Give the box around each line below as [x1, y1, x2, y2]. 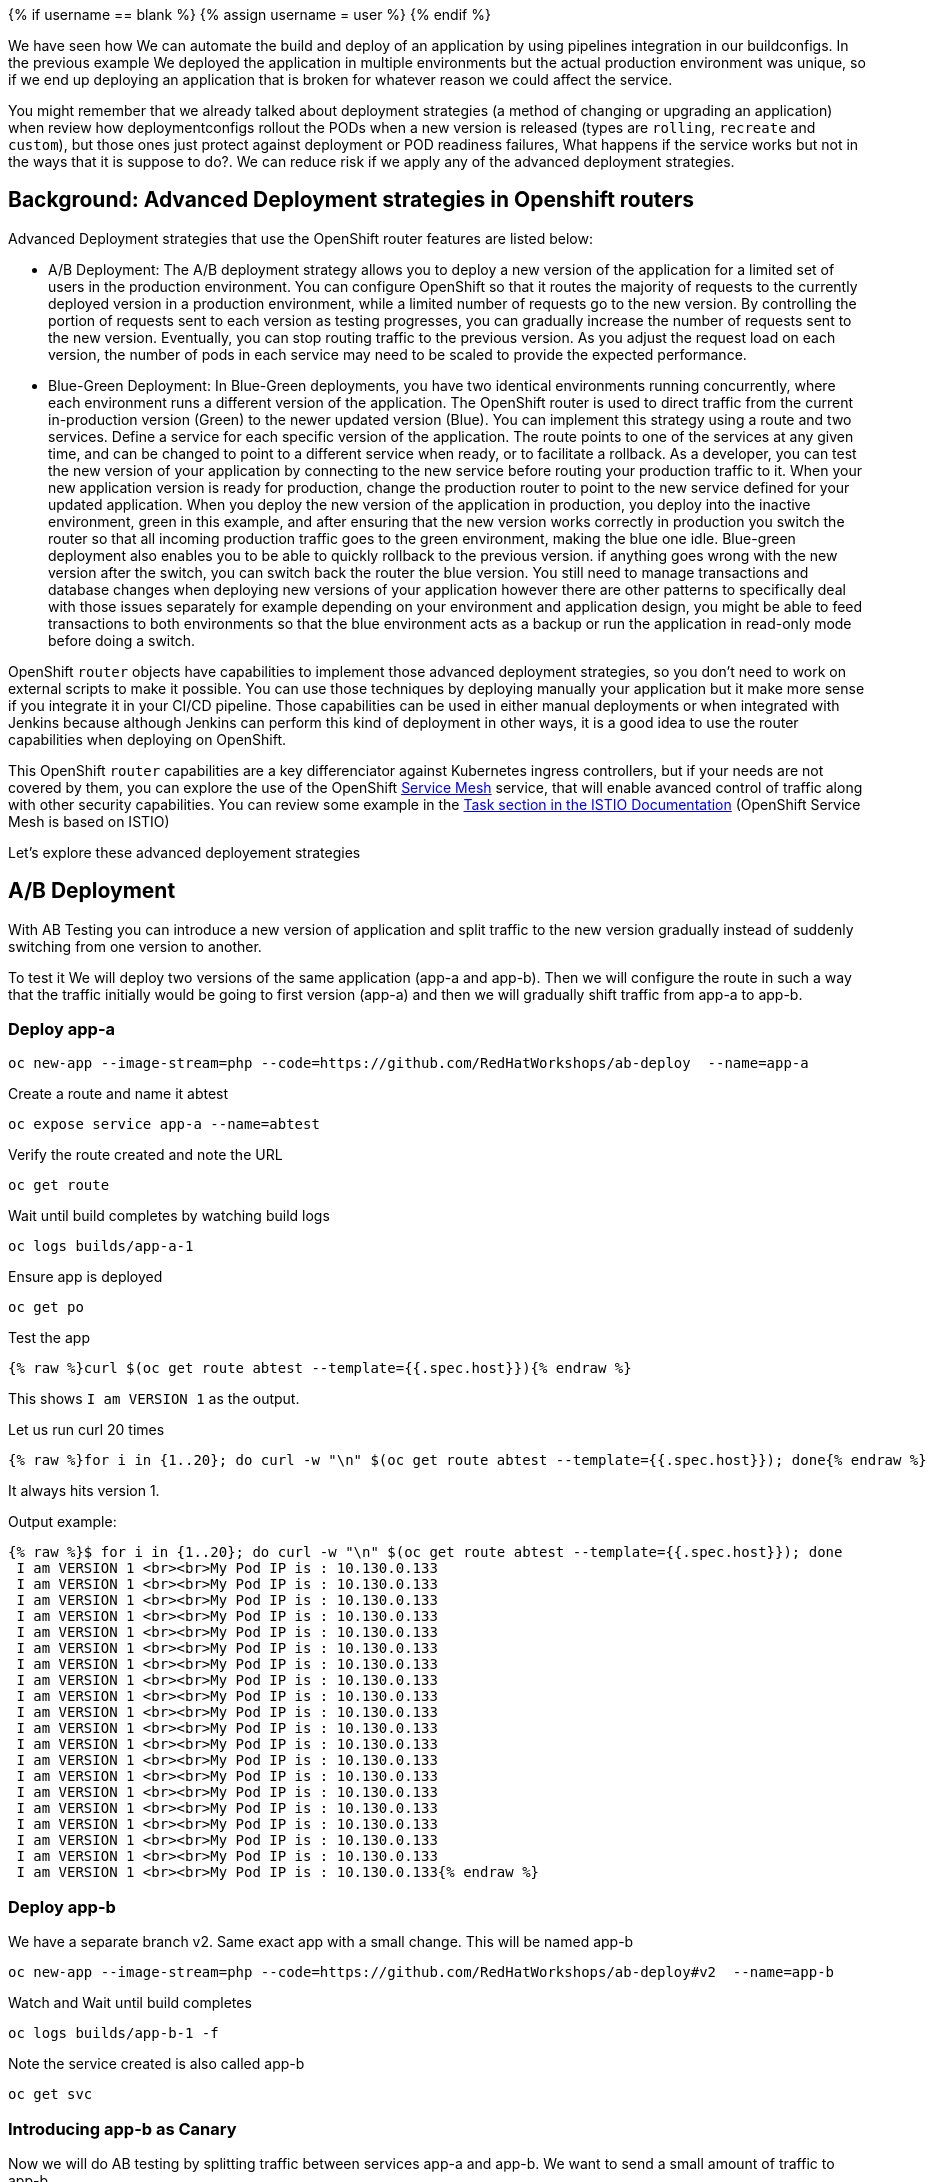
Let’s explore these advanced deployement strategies [8, 843, 361, 861]
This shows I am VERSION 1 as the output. [8, 1390, 300, 1408]
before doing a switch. [48, 631, 195, 649]
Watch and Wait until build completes [8, 1994, 252, 2012]
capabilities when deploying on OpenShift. [8, 730, 287, 748]
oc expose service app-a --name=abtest [8, 1116, 320, 1133]
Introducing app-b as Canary [8, 2118, 237, 2139]
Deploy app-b [8, 1896, 116, 1917]
